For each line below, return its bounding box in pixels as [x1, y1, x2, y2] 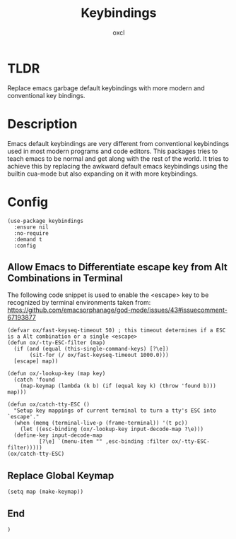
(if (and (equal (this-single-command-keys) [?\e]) [13, 346, 170, 353]
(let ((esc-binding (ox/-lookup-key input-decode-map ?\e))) [20, 425, 203, 433]
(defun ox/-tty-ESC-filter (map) [7, 339, 106, 346]
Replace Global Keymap [7, 469, 114, 481]
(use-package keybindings [7, 217, 83, 224]
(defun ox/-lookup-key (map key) [7, 370, 106, 377]
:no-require [13, 229, 49, 237]
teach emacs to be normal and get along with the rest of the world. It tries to [7, 154, 230, 163]
